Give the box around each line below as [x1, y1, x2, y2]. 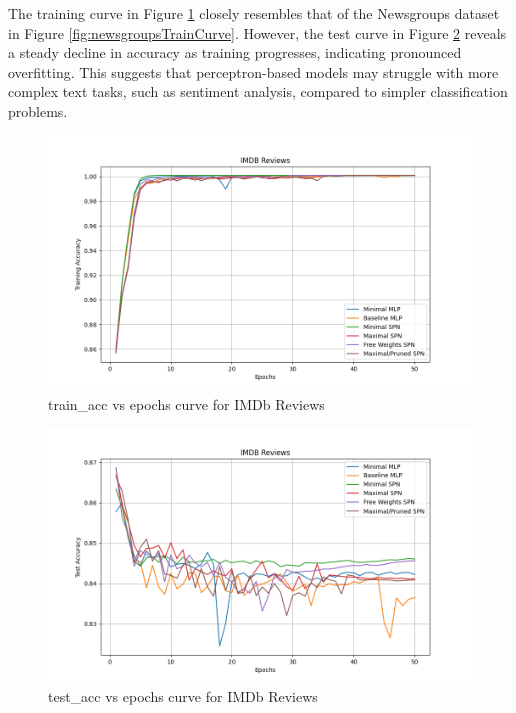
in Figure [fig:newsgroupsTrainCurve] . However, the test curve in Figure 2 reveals [8, 22, 507, 43]
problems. [8, 100, 68, 121]
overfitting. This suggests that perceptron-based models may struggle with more [8, 61, 499, 82]
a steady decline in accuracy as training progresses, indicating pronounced [8, 42, 462, 63]
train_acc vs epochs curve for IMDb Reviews [48, 393, 325, 414]
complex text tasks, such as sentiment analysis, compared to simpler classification [8, 81, 508, 102]
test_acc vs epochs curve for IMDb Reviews [48, 686, 318, 707]
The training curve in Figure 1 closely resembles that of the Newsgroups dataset [8, 3, 500, 23]
